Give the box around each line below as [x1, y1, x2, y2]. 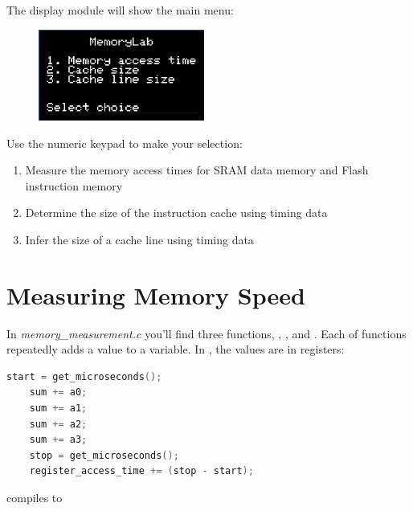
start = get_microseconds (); [6, 370, 162, 382]
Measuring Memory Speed [6, 278, 305, 311]
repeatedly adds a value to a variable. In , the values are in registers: [6, 341, 345, 358]
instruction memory [25, 177, 123, 194]
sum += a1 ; [29, 403, 88, 415]
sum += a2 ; [29, 418, 88, 430]
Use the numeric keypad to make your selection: [6, 134, 243, 151]
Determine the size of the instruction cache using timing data [25, 204, 328, 221]
